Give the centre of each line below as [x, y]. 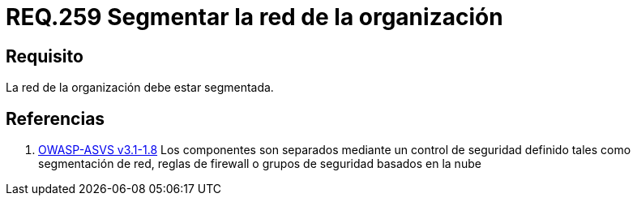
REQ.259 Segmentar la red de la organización [254, 17]
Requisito [45, 56]
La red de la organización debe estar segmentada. [140, 88]
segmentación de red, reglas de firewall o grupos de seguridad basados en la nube [260, 164]
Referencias [56, 118]
